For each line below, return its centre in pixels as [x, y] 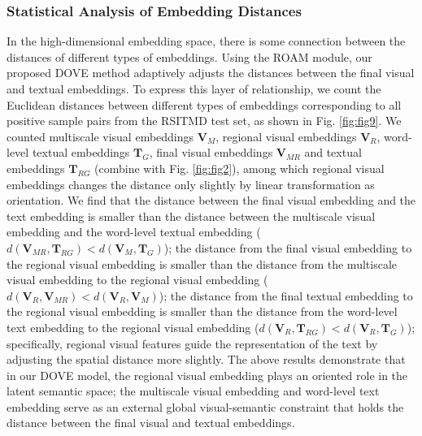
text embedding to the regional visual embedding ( [133, 327]
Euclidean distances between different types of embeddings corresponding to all [204, 104]
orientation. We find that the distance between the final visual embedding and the [211, 200]
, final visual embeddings [211, 152]
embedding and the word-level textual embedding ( [134, 232]
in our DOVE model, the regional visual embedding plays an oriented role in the [207, 375]
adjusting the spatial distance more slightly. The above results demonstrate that [206, 359]
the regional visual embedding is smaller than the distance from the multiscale [202, 263]
